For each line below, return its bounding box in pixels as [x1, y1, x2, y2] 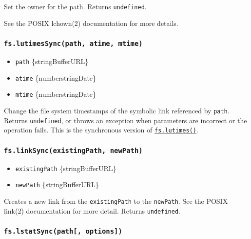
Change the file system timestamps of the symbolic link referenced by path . [4, 106, 230, 115]
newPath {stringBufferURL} [15, 179, 99, 190]
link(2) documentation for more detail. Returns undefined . [4, 205, 180, 216]
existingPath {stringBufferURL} [15, 163, 116, 173]
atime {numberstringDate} [15, 72, 97, 83]
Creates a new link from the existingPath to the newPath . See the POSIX [4, 196, 228, 206]
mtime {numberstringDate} [15, 89, 97, 99]
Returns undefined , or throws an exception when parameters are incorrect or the [4, 115, 247, 125]
